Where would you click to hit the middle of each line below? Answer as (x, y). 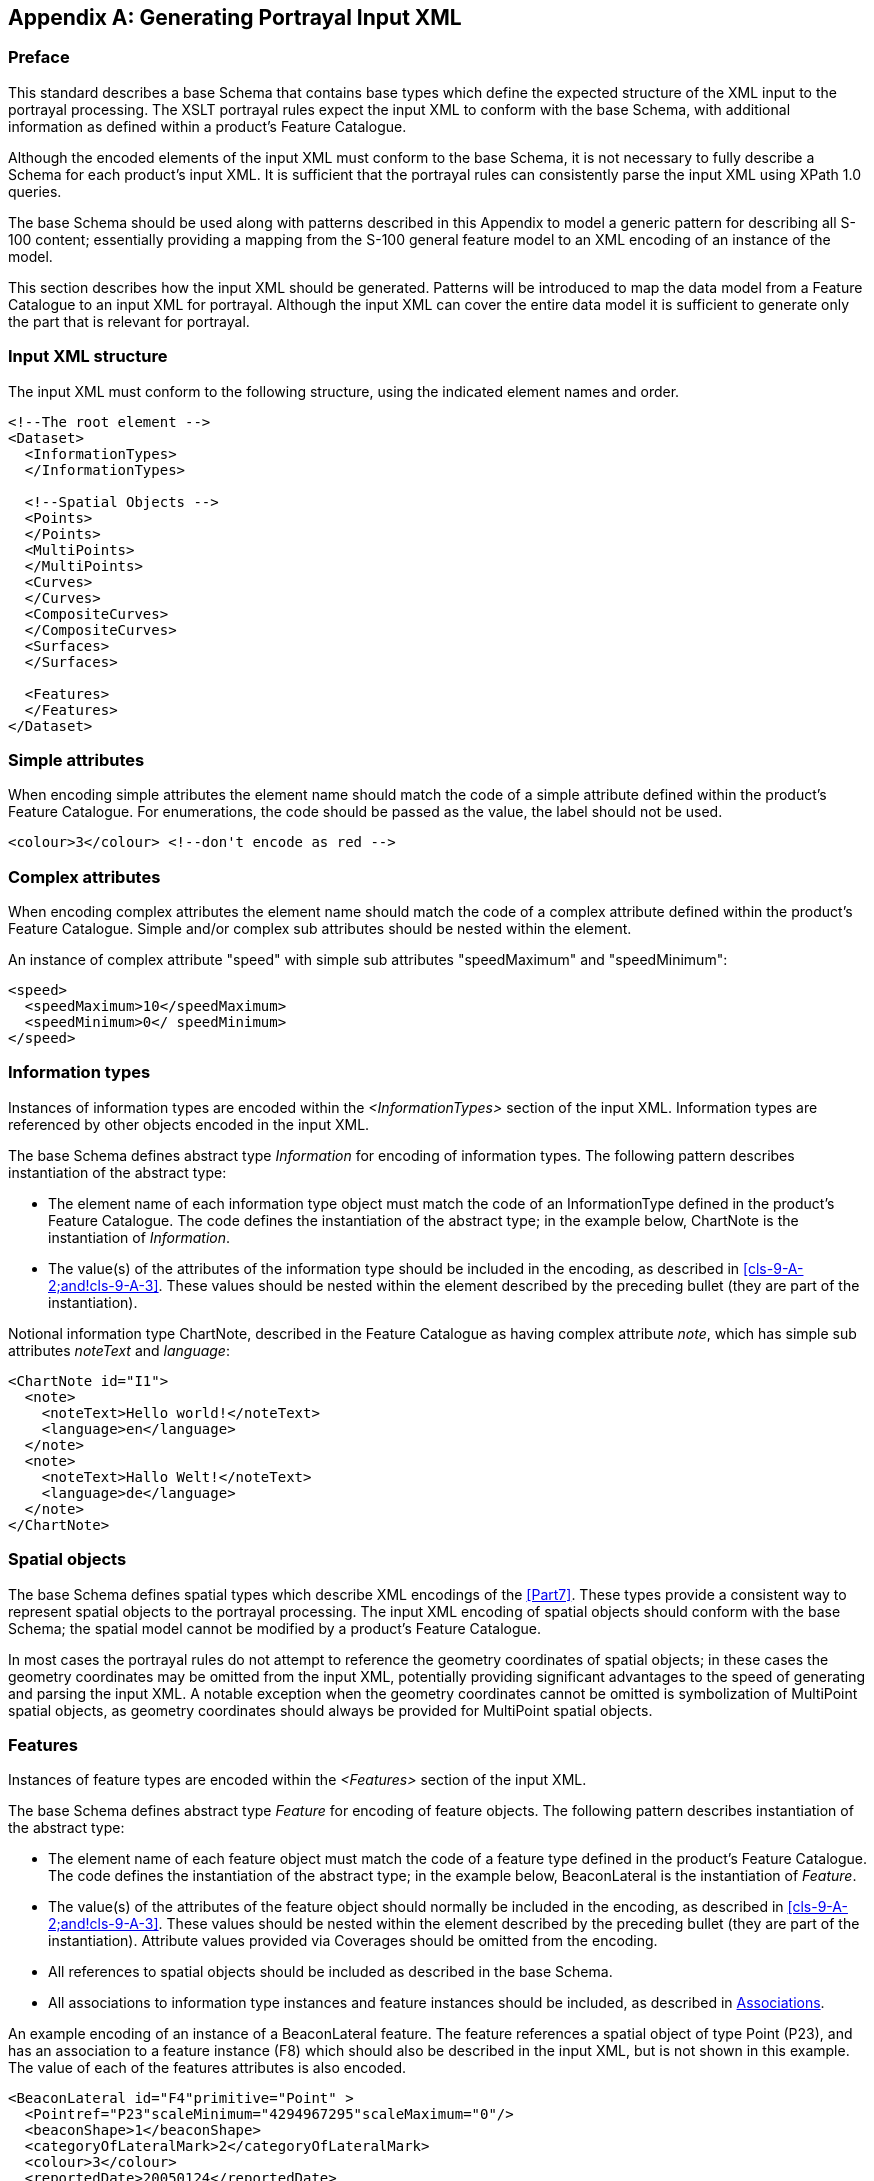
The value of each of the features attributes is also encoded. (207, 2068)
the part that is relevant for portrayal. (129, 321)
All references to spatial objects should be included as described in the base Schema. (330, 1972)
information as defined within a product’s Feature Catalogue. (207, 126)
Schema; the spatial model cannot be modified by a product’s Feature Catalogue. (275, 1628)
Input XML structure (88, 356)
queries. (35, 191)
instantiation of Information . (139, 1237)
